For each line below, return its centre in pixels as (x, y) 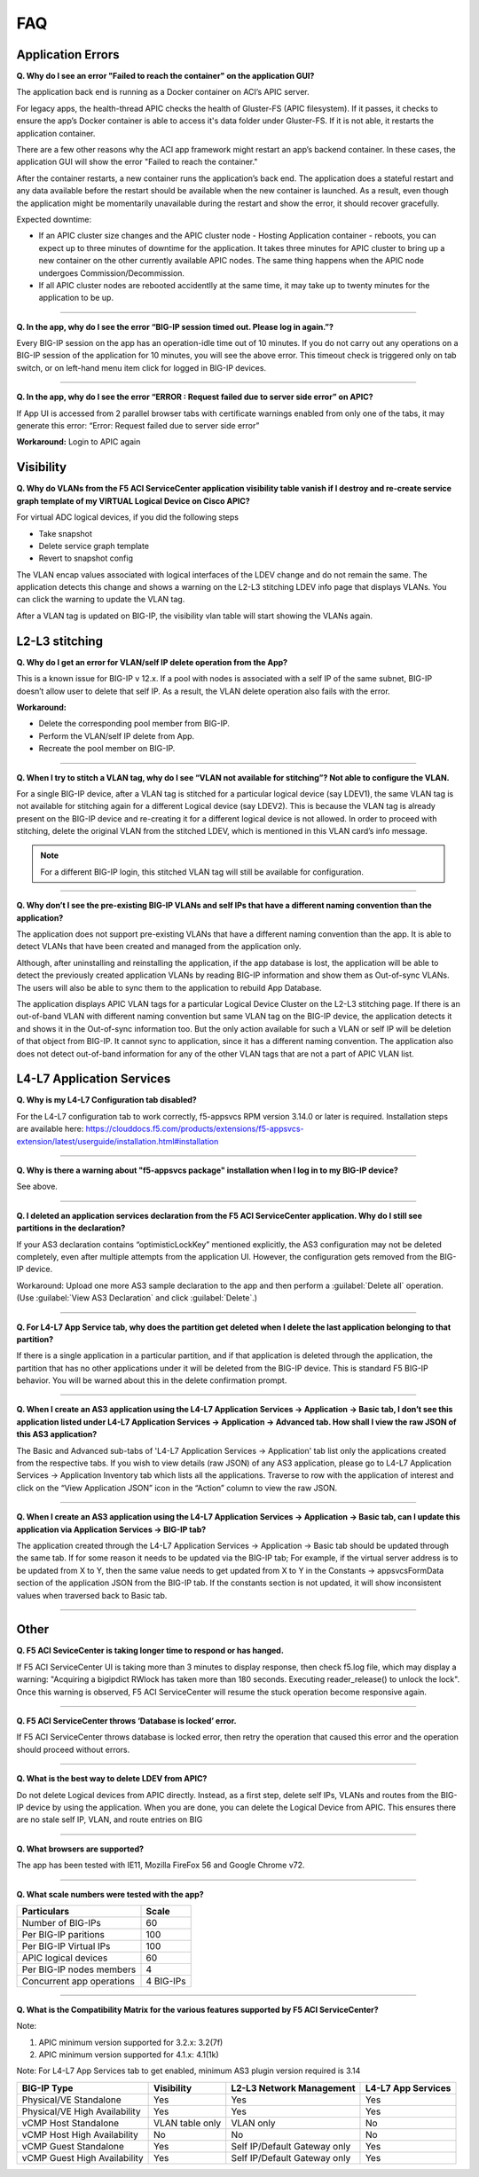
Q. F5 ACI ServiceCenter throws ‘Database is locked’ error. (126, 1721)
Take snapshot (66, 533)
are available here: (50, 1129)
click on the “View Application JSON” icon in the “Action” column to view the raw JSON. (177, 1488)
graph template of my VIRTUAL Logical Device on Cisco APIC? (133, 500)
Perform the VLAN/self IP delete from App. (117, 735)
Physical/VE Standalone (71, 2100)
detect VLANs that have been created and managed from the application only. (159, 947)
